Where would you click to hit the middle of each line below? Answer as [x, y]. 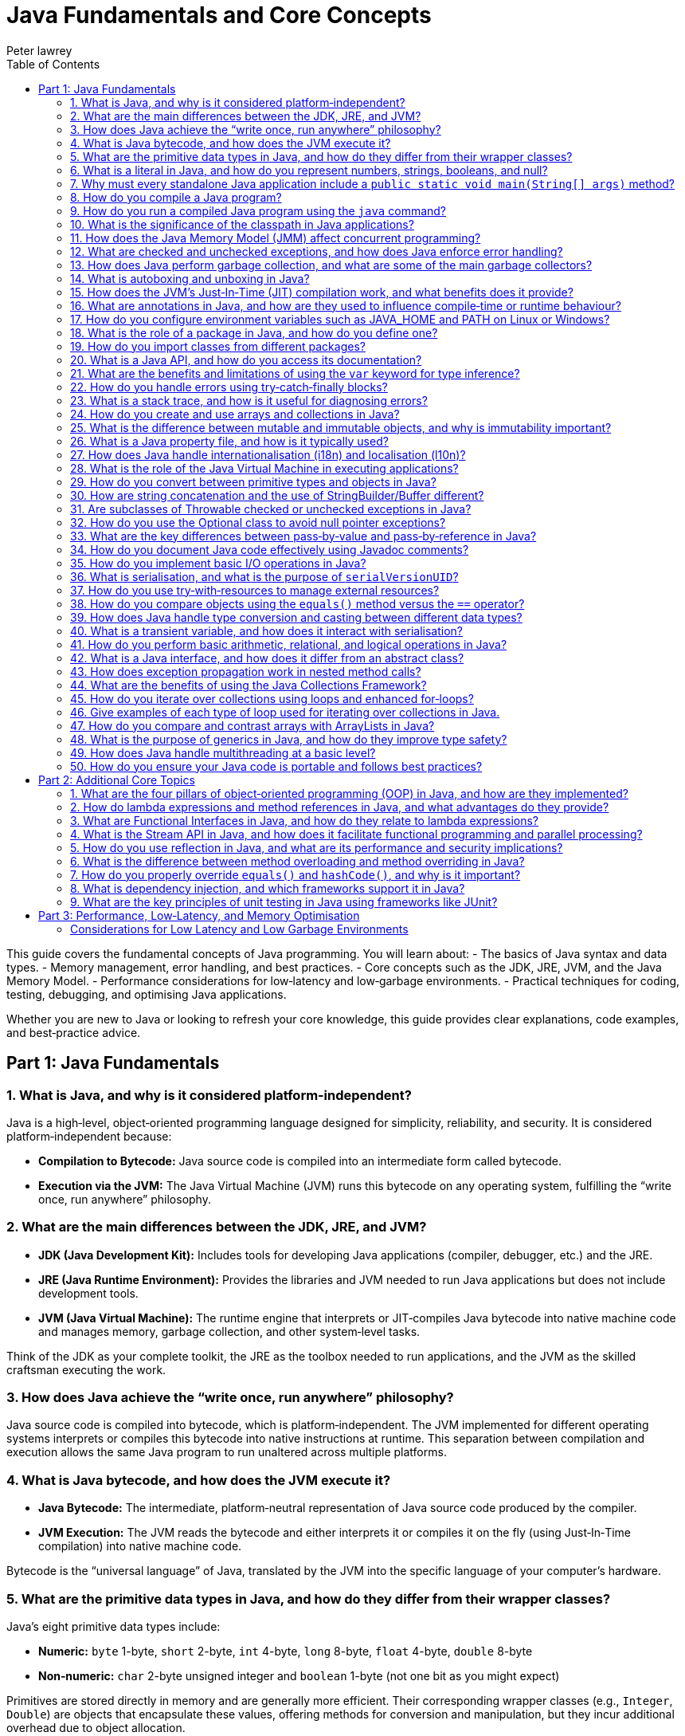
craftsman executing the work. [86, 1369]
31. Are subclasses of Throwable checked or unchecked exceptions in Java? [271, 509]
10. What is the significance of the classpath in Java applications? [242, 224]
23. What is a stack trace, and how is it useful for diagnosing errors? [249, 400]
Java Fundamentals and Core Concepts [219, 15]
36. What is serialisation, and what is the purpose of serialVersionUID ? [264, 576]
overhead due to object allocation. [96, 1727]
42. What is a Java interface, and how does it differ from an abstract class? [267, 658]
